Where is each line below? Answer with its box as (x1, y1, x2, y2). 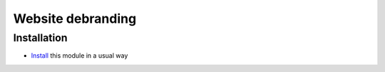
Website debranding (13, 11, 137, 26)
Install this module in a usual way (31, 51, 128, 60)
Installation (13, 31, 68, 44)
